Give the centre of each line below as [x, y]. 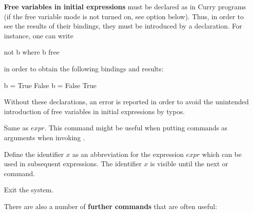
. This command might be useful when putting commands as [136, 128]
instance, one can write [39, 35]
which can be [222, 154]
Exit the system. [29, 190]
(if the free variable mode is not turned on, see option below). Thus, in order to [124, 16]
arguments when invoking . [45, 137]
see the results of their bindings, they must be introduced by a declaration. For [123, 26]
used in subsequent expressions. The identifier [73, 164]
